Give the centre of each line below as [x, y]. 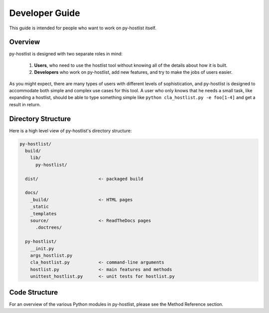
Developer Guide [45, 13]
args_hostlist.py [51, 255]
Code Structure [34, 292]
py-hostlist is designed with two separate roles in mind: [66, 54]
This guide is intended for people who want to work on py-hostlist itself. [83, 28]
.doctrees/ [49, 228]
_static [40, 207]
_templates [43, 214]
